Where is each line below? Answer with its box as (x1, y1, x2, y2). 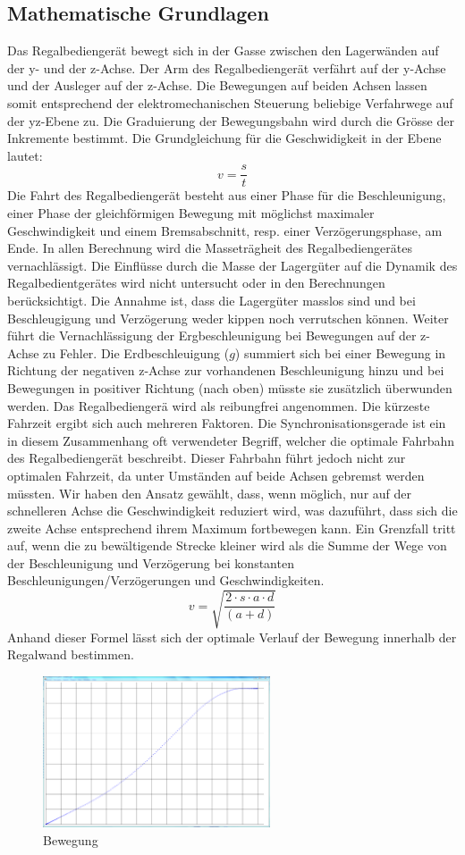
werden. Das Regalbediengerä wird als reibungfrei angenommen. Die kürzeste (7, 396, 430, 415)
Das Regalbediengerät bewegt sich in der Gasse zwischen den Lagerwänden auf (7, 41, 439, 60)
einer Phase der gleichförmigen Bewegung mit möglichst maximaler (7, 204, 375, 222)
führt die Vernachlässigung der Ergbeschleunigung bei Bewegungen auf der (7, 326, 417, 345)
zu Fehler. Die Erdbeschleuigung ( (43, 343, 230, 362)
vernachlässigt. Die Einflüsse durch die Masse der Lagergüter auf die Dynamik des (7, 256, 458, 274)
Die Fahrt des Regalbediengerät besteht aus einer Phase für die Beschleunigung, (7, 186, 446, 205)
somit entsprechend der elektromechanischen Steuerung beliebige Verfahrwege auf (7, 93, 453, 112)
